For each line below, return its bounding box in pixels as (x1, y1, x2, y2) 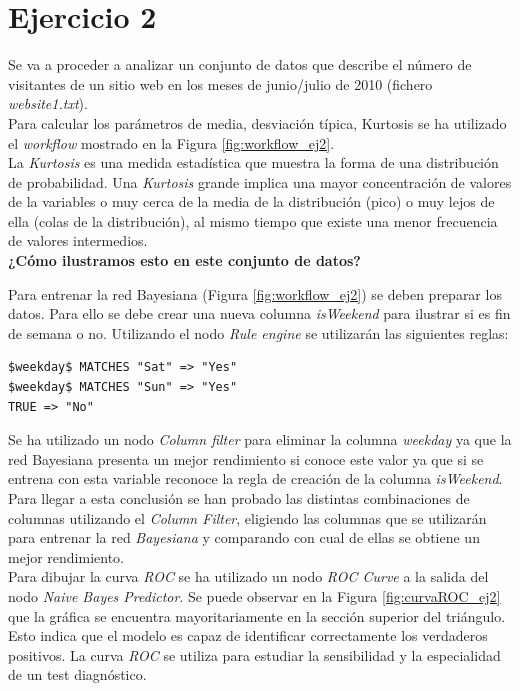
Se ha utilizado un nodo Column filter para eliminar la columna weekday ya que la (8, 429, 512, 450)
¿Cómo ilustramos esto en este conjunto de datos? (8, 250, 361, 271)
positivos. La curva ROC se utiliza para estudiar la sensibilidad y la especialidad (8, 644, 501, 665)
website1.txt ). (8, 93, 88, 114)
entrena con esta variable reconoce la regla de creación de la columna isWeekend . (8, 468, 503, 489)
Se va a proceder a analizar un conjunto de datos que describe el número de (8, 54, 472, 75)
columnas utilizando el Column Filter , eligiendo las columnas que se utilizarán (8, 507, 487, 528)
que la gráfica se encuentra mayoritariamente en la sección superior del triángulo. (8, 605, 506, 626)
